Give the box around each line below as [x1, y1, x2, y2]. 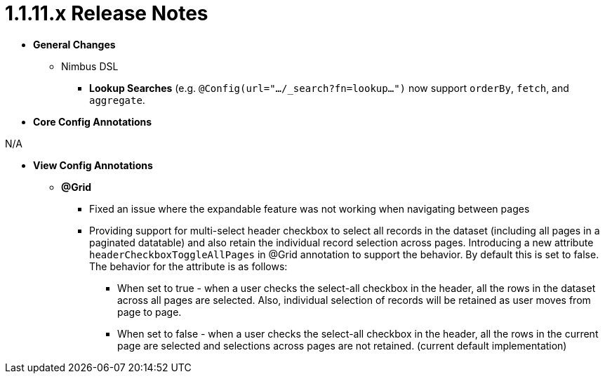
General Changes [33, 38, 116, 51]
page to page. [117, 305, 182, 318]
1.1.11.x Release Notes [5, 1, 208, 25]
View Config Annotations [33, 159, 153, 171]
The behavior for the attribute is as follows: [89, 260, 288, 272]
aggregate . [89, 93, 145, 106]
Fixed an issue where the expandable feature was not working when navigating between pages [89, 202, 530, 215]
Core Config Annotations [33, 115, 152, 128]
